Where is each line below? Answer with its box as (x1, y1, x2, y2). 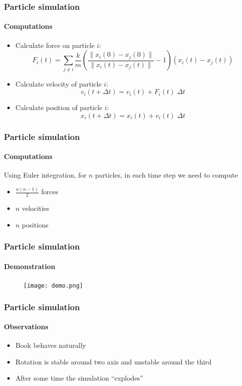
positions (22, 219, 49, 229)
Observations (4, 321, 48, 332)
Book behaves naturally (15, 340, 87, 350)
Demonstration (4, 261, 55, 271)
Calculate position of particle (15, 102, 103, 113)
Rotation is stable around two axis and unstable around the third (15, 356, 212, 366)
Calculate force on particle (15, 40, 95, 50)
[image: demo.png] (23, 282, 83, 289)
